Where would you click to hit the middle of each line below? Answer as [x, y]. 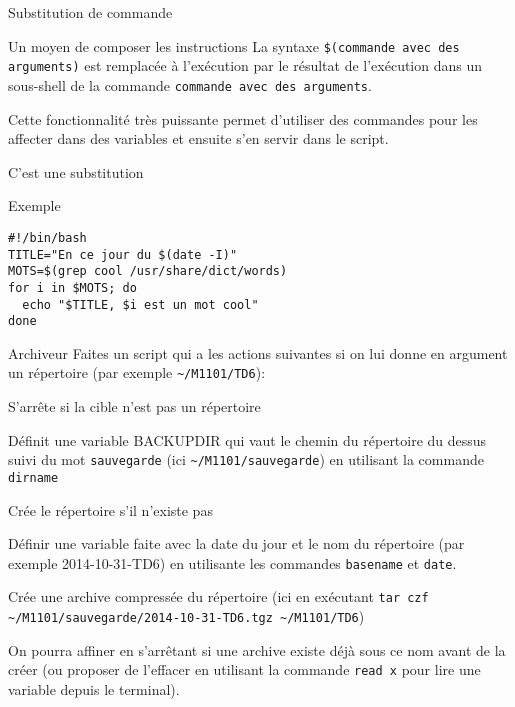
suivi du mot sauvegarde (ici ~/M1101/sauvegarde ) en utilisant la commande [246, 459]
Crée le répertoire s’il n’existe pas [110, 509]
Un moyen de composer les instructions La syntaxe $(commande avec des [234, 45]
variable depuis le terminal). [94, 689]
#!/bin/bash [47, 237]
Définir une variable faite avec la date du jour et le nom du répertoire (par [236, 543]
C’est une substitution [76, 171]
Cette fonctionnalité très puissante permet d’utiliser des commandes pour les [243, 118]
